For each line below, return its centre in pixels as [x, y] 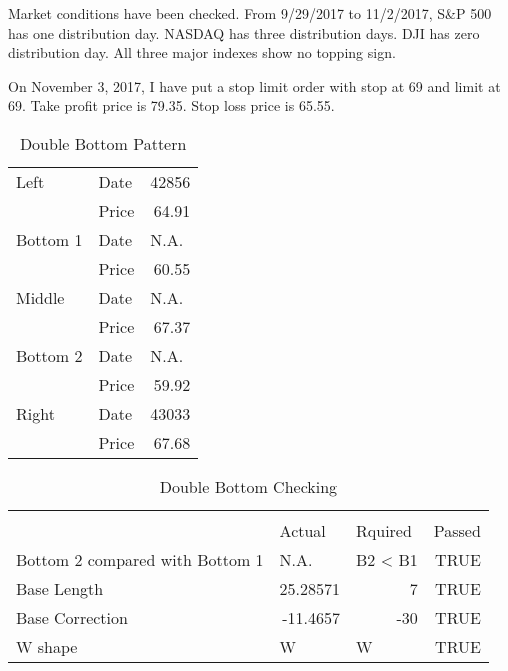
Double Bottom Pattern [103, 143]
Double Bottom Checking [248, 486]
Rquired [384, 530]
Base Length [60, 588]
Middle [40, 297]
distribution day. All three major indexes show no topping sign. [202, 52]
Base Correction [72, 617]
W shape [47, 646]
